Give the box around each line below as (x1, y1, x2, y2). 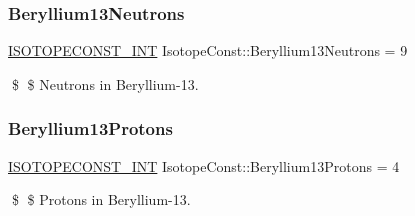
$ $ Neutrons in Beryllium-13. (11, 73, 199, 94)
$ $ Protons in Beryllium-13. (11, 189, 191, 210)
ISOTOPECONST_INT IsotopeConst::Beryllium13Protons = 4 (8, 155, 400, 176)
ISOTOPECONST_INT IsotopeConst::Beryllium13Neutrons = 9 (8, 40, 408, 61)
